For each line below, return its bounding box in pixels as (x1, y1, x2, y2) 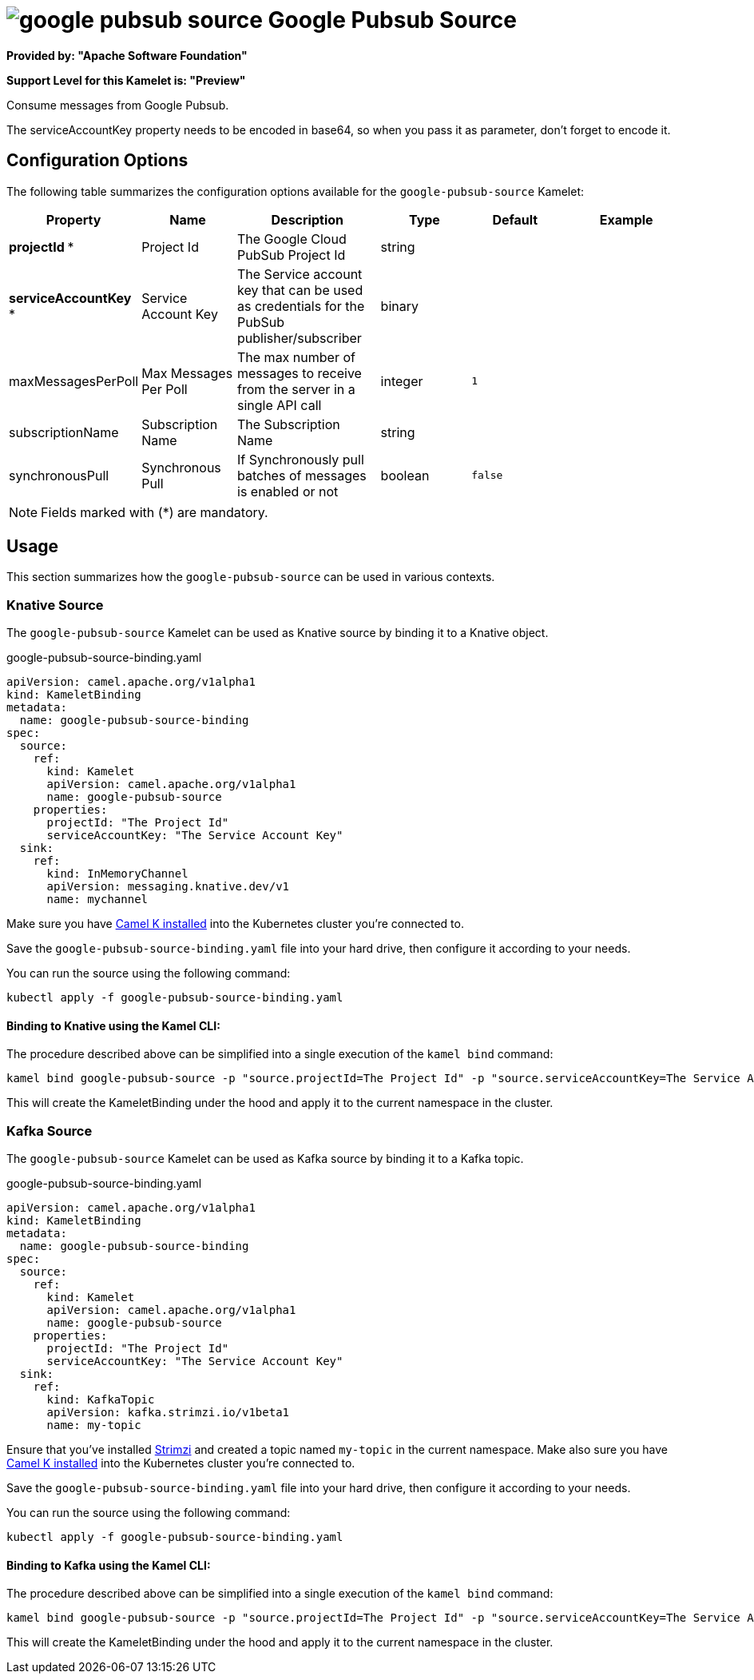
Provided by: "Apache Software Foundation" (6, 48, 248, 62)
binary (380, 297, 419, 314)
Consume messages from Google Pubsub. (6, 98, 229, 112)
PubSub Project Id (237, 246, 346, 263)
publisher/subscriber (237, 329, 362, 346)
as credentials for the (237, 297, 365, 314)
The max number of (237, 348, 355, 365)
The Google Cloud (237, 230, 347, 247)
